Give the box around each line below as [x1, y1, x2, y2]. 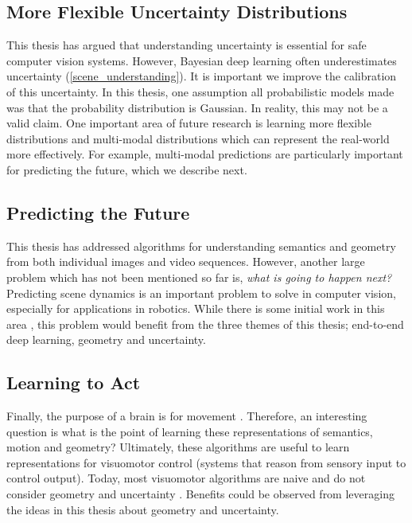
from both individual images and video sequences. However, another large [6, 253, 365, 270]
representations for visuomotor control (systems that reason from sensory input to [6, 454, 406, 470]
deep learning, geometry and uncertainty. [6, 331, 206, 348]
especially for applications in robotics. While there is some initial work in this [6, 300, 385, 317]
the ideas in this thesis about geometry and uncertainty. [6, 501, 279, 517]
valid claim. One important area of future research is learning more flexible [6, 115, 371, 131]
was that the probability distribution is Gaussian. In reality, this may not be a [6, 99, 388, 115]
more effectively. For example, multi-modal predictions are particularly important [6, 146, 403, 162]
